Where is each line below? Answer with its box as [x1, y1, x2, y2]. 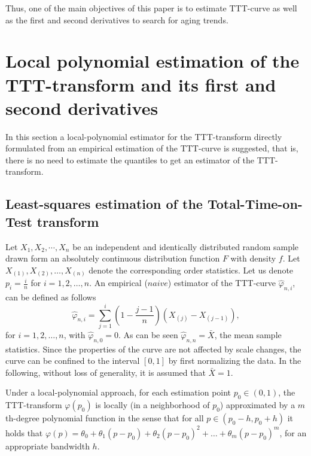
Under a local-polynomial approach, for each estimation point [5, 386, 231, 399]
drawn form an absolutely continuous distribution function [5, 252, 220, 265]
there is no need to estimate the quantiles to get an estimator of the [5, 153, 255, 166]
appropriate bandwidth [5, 439, 90, 452]
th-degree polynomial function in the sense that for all [5, 412, 204, 424]
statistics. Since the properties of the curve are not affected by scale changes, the [5, 342, 301, 355]
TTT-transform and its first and [5, 72, 276, 96]
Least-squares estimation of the [5, 194, 203, 213]
